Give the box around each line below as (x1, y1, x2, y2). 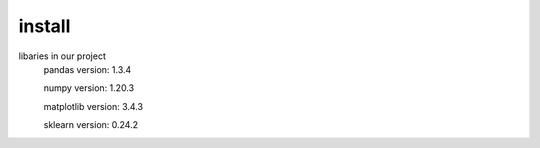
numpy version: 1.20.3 (43, 82, 135, 94)
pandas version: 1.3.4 (43, 63, 132, 75)
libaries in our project (18, 50, 107, 62)
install (18, 15, 71, 37)
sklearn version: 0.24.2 (43, 119, 139, 131)
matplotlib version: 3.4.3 (43, 100, 144, 112)
